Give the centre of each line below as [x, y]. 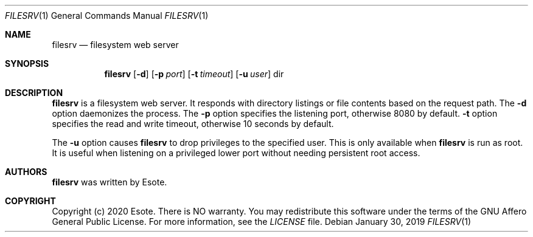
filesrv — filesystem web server [115, 45]
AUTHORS [26, 172]
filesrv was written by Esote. [110, 182]
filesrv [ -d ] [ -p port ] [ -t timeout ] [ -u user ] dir [194, 74]
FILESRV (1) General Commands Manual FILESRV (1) [107, 15]
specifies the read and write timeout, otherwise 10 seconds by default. [193, 124]
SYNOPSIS [27, 64]
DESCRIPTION [34, 93]
